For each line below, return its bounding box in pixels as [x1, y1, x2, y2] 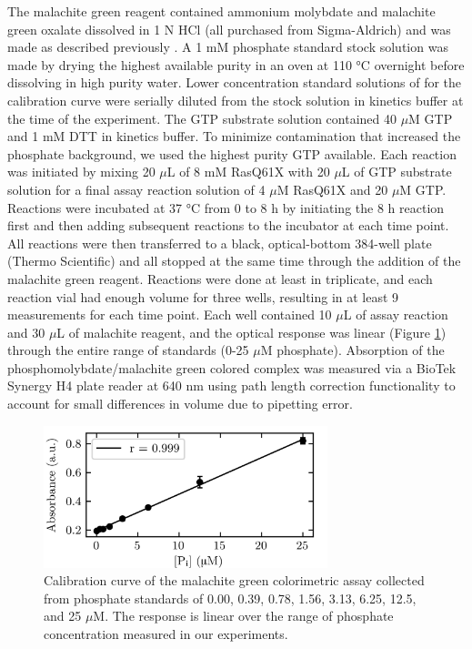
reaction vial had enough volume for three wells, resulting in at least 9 [7, 287, 399, 306]
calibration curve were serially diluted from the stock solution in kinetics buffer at [7, 90, 464, 109]
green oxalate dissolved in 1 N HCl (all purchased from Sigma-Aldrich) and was [7, 19, 451, 38]
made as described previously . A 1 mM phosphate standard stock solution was [7, 37, 448, 56]
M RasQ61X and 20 [276, 179, 388, 198]
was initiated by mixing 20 [7, 162, 156, 181]
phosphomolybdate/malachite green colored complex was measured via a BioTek [7, 358, 457, 377]
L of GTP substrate [341, 162, 452, 181]
